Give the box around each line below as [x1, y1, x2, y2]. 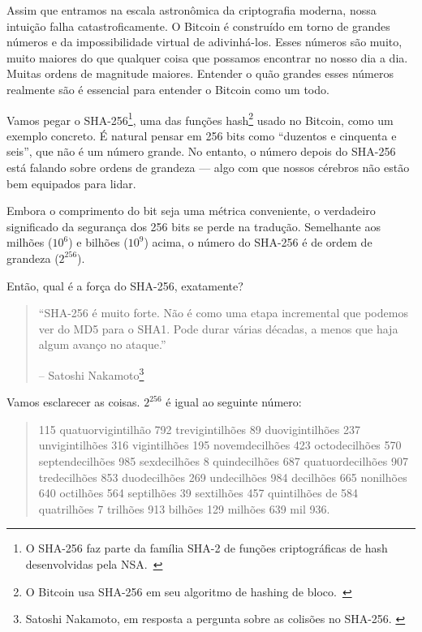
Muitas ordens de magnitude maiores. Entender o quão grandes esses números [6, 65, 394, 82]
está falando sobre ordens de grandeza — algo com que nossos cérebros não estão [6, 159, 410, 175]
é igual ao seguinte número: [166, 393, 302, 411]
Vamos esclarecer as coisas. [6, 393, 140, 411]
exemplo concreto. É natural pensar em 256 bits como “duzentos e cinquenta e [6, 127, 397, 144]
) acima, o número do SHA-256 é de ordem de [144, 234, 372, 251]
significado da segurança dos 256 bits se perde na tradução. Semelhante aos [6, 217, 381, 234]
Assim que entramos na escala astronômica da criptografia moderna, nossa [6, 2, 377, 18]
